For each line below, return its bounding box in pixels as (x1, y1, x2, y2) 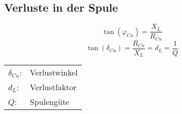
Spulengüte (29, 96, 70, 108)
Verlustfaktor (29, 81, 77, 93)
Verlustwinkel (29, 66, 78, 79)
